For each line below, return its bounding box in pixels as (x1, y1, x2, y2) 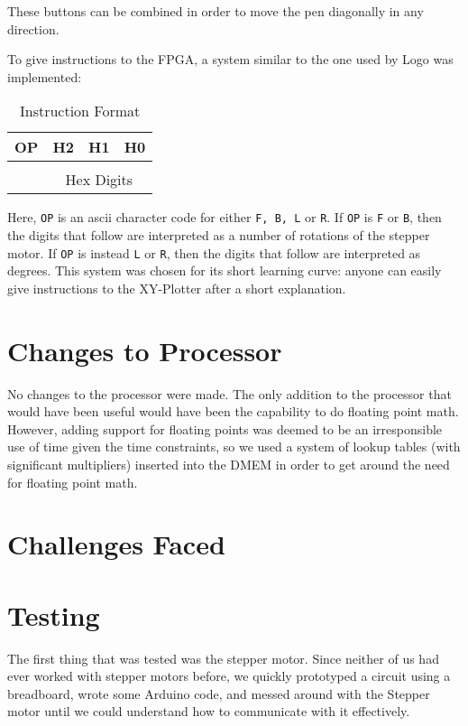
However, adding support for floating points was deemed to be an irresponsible (7, 419, 443, 438)
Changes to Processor (7, 331, 282, 368)
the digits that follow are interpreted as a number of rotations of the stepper (7, 226, 430, 245)
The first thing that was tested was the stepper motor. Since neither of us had (7, 648, 439, 667)
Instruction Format (19, 100, 141, 122)
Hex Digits (65, 169, 133, 191)
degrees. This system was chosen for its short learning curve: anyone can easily (7, 261, 442, 280)
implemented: (7, 67, 82, 86)
